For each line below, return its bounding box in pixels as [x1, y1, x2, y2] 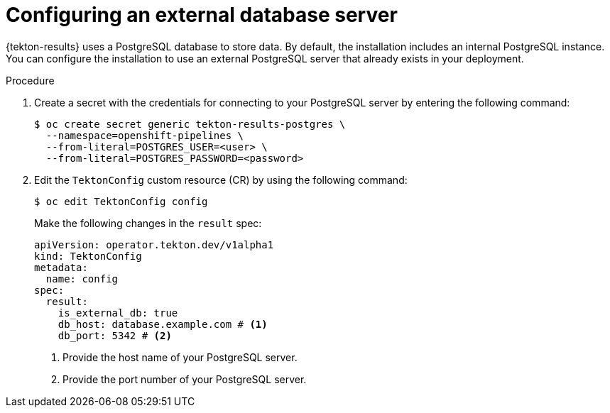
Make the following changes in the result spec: [34, 216, 262, 229]
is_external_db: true [58, 307, 178, 319]
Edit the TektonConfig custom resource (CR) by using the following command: [34, 173, 408, 186]
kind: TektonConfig [34, 250, 142, 262]
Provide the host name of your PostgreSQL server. [62, 351, 298, 363]
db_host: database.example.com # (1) [58, 318, 268, 330]
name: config [45, 272, 119, 285]
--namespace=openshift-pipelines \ [45, 129, 244, 141]
